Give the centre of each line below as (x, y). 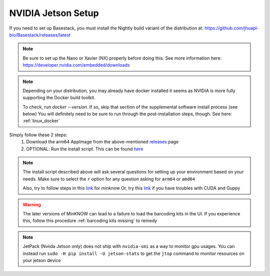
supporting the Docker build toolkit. (59, 98)
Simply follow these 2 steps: (38, 135)
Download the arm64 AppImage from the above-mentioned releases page (102, 142)
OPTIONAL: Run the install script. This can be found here (85, 149)
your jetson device (42, 260)
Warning (32, 204)
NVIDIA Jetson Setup (54, 13)
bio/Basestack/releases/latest (40, 35)
